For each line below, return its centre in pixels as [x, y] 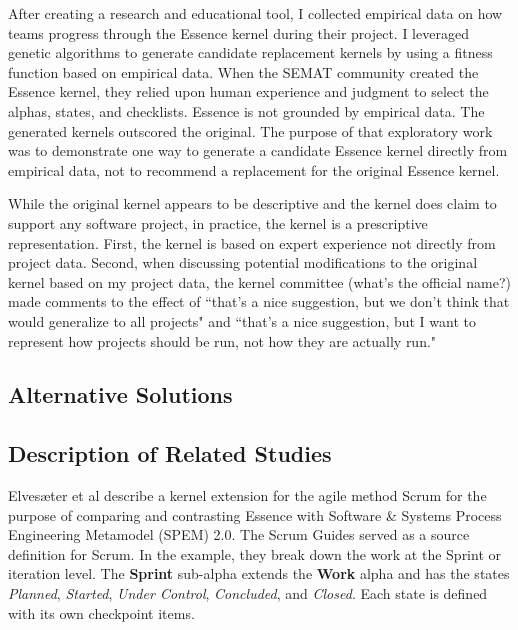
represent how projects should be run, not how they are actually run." [222, 340]
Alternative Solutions [120, 394]
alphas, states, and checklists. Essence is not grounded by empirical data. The [246, 110]
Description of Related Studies [170, 453]
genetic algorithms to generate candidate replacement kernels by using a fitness [250, 52]
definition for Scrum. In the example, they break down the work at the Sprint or [254, 553]
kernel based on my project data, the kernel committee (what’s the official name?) [260, 281]
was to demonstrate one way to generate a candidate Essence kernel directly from [258, 150]
